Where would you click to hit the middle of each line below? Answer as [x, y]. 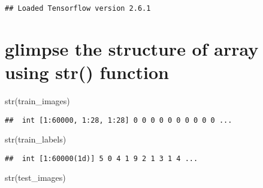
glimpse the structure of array [132, 48]
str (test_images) [35, 178]
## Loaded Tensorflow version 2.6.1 [78, 8]
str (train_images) [37, 100]
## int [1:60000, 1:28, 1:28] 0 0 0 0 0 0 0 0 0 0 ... [119, 120]
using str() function [87, 72]
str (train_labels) [36, 139]
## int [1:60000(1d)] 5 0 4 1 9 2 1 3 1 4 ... [102, 158]
